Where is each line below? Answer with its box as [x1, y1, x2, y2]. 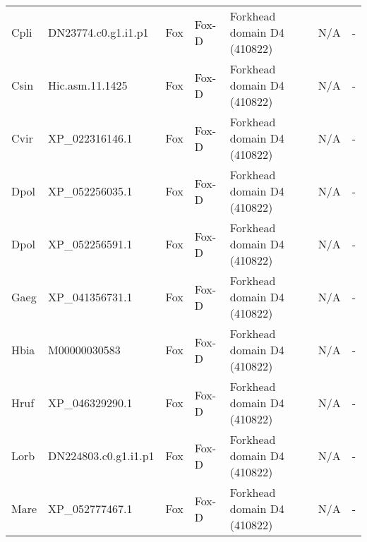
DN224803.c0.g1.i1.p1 [48, 447, 155, 464]
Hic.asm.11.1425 [48, 77, 128, 93]
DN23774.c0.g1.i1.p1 [48, 24, 149, 40]
